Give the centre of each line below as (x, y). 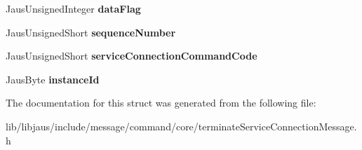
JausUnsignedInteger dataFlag (73, 8)
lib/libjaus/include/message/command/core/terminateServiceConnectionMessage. (181, 126)
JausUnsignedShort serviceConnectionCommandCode (132, 56)
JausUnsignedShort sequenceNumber (91, 32)
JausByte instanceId (53, 79)
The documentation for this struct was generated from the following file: (161, 103)
